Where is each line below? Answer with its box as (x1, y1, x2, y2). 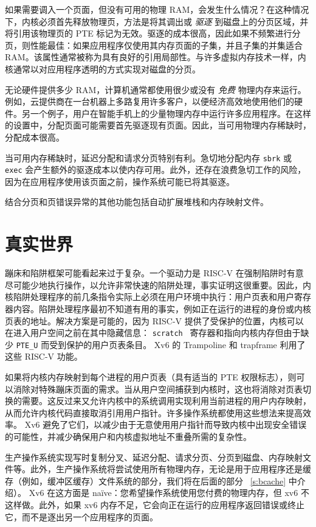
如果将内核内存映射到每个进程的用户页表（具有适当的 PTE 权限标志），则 (5, 371, 297, 383)
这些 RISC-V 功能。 (5, 350, 83, 363)
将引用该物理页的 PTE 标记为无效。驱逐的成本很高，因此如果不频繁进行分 (5, 27, 301, 40)
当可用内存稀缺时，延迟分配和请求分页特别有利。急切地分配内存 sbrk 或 (5, 151, 292, 164)
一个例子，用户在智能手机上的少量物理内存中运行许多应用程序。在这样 (30, 106, 311, 119)
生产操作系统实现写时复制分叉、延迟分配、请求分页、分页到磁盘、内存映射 (5, 450, 303, 463)
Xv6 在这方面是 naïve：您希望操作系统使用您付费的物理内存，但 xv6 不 (29, 486, 309, 499)
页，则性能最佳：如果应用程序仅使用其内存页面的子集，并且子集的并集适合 (5, 38, 303, 51)
